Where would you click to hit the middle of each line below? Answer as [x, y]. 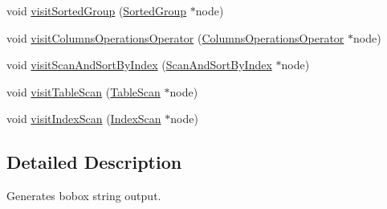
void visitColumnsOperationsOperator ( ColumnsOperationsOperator [175, 37]
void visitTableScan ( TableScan [84, 91]
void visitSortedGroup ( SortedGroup [97, 10]
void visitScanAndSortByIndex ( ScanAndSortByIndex [139, 65]
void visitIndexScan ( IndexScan [84, 119]
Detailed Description [94, 162]
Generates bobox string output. [84, 196]
